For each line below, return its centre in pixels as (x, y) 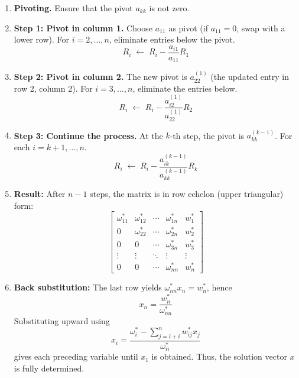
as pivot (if (188, 28)
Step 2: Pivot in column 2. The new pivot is (100, 77)
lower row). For (42, 39)
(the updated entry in (250, 77)
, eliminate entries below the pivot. (172, 39)
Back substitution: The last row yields (88, 287)
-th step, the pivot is (207, 135)
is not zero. (169, 8)
